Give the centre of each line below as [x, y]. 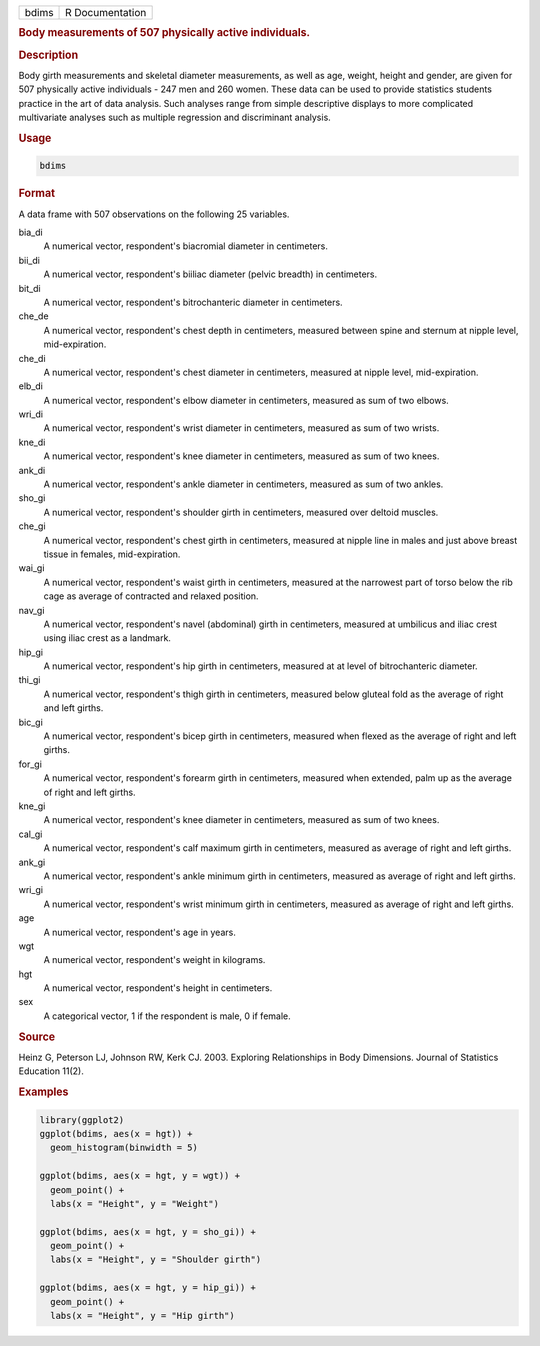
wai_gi [31, 568]
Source [37, 1037]
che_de [33, 316]
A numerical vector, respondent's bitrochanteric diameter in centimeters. [193, 302]
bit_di [29, 288]
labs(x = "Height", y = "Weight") [135, 1203]
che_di [32, 358]
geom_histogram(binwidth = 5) [124, 1148]
